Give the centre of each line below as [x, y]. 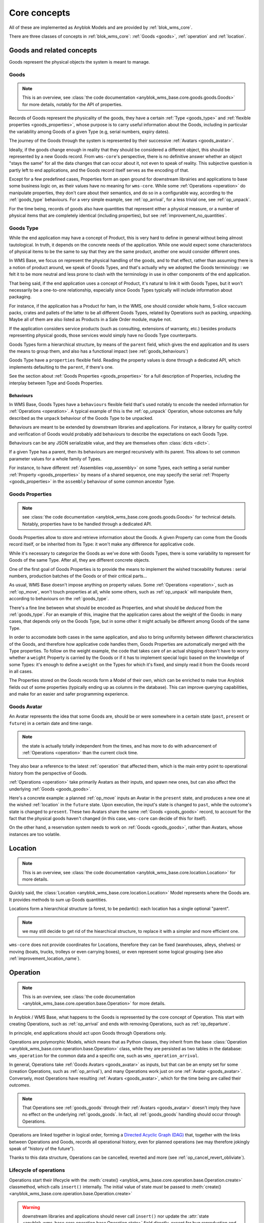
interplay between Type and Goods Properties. [56, 383]
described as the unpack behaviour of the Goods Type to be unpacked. [81, 418]
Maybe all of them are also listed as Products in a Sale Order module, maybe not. [90, 319]
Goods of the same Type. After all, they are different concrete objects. [79, 560]
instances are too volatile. [35, 834]
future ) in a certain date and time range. [51, 723]
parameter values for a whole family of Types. [55, 459]
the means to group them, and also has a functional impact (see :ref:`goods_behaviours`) [99, 351]
